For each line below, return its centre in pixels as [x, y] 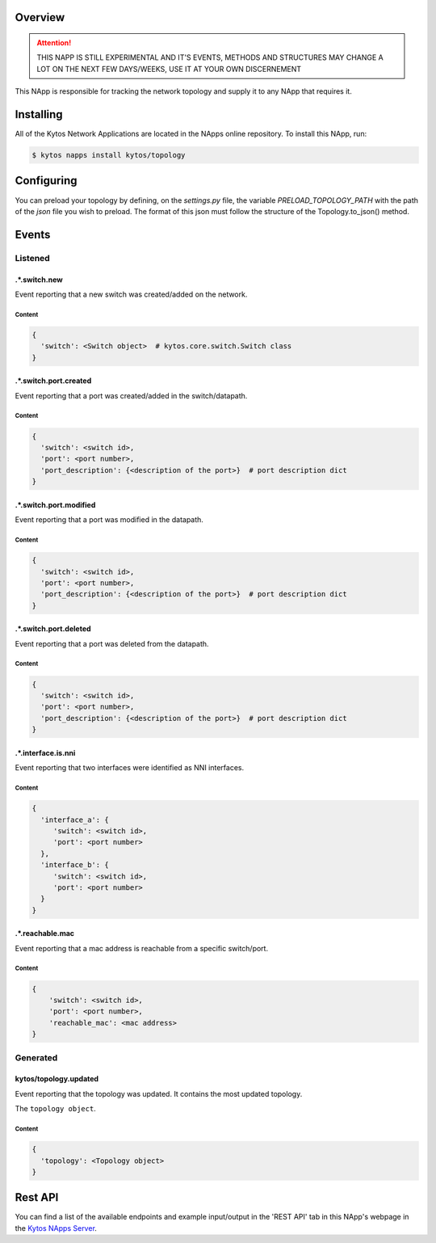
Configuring [46, 181]
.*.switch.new [39, 280]
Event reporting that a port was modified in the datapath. [109, 520]
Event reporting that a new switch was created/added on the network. [131, 294]
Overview [40, 17]
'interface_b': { [75, 865]
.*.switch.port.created [53, 381]
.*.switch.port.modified [55, 504]
